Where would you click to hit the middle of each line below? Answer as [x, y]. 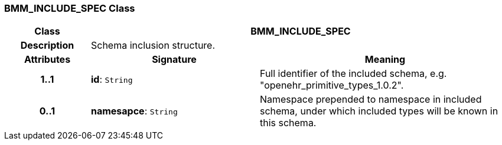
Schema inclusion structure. [153, 45]
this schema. [288, 123]
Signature [174, 60]
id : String [112, 80]
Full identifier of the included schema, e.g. [353, 74]
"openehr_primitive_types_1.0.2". [332, 85]
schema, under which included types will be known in [379, 111]
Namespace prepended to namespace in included [371, 100]
